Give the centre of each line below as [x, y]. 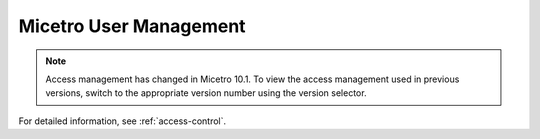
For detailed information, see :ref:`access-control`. [122, 121]
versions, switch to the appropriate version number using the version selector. [206, 93]
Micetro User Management [132, 26]
